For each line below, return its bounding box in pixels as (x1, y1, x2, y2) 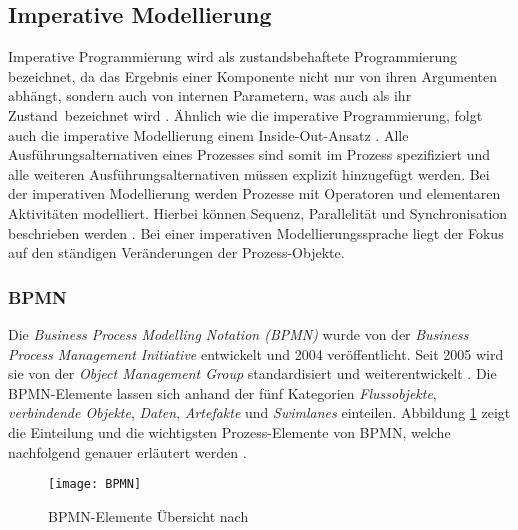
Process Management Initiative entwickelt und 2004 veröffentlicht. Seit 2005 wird (8, 343, 504, 364)
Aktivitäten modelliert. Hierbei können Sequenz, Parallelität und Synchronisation (8, 202, 508, 223)
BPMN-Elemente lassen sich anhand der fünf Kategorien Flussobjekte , (8, 382, 437, 403)
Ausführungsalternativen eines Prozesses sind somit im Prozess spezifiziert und (8, 144, 491, 165)
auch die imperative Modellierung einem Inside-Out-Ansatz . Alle (8, 124, 409, 145)
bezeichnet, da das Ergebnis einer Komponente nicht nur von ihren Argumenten (8, 65, 498, 86)
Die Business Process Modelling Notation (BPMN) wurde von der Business (8, 323, 469, 344)
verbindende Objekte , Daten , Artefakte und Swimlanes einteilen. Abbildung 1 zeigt (8, 402, 511, 423)
